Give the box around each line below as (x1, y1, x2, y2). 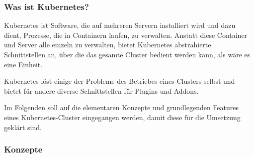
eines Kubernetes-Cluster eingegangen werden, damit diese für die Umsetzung (4, 112, 241, 122)
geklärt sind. (4, 122, 42, 132)
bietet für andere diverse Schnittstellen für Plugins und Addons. (4, 85, 199, 96)
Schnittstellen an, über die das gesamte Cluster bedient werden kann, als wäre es (4, 49, 251, 59)
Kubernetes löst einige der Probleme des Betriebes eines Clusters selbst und (4, 76, 235, 86)
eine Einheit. (4, 59, 43, 69)
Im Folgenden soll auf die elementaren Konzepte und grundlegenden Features (4, 102, 239, 113)
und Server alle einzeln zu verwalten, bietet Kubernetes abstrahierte (4, 39, 211, 50)
